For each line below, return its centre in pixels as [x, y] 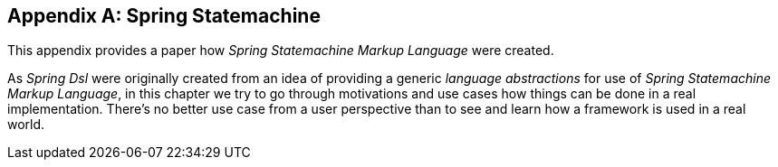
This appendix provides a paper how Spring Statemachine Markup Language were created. [281, 51]
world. [26, 125]
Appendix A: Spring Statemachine [164, 16]
